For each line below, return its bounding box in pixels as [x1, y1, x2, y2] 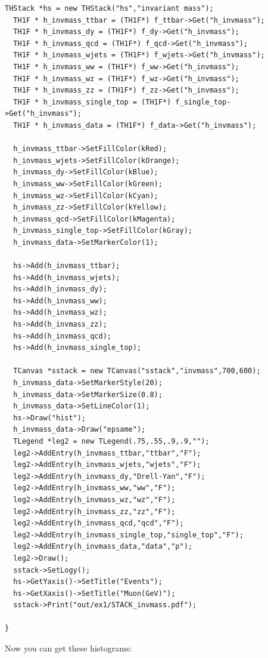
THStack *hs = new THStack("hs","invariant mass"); [5, 4, 214, 13]
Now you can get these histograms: [5, 642, 132, 654]
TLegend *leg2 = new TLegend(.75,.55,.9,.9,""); [13, 436, 210, 445]
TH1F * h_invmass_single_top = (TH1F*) [13, 97, 172, 106]
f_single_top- [175, 97, 231, 106]
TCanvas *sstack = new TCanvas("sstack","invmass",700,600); [13, 367, 261, 376]
